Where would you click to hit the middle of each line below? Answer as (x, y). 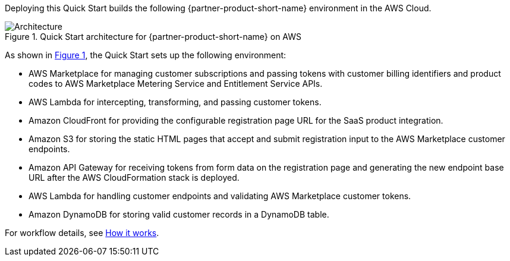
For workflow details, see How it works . (82, 233)
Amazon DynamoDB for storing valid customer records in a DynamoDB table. (179, 214)
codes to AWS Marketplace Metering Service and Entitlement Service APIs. (176, 84)
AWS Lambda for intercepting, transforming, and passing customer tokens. (175, 102)
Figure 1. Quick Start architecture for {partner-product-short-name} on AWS (153, 37)
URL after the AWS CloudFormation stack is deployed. (134, 177)
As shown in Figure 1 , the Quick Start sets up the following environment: (146, 55)
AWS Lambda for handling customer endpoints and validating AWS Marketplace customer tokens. (220, 196)
